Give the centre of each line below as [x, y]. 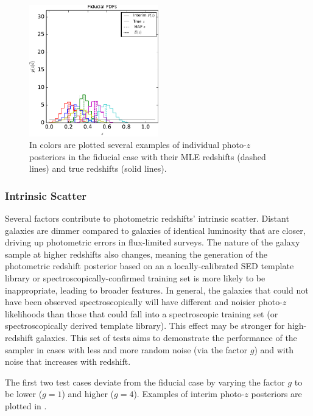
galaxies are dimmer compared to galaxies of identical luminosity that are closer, [155, 230]
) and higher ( [88, 394]
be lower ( [24, 394]
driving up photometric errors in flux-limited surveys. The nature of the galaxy [153, 242]
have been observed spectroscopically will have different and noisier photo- [144, 302]
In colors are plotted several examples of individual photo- [138, 145]
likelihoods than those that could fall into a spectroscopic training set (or [142, 313]
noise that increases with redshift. [68, 361]
